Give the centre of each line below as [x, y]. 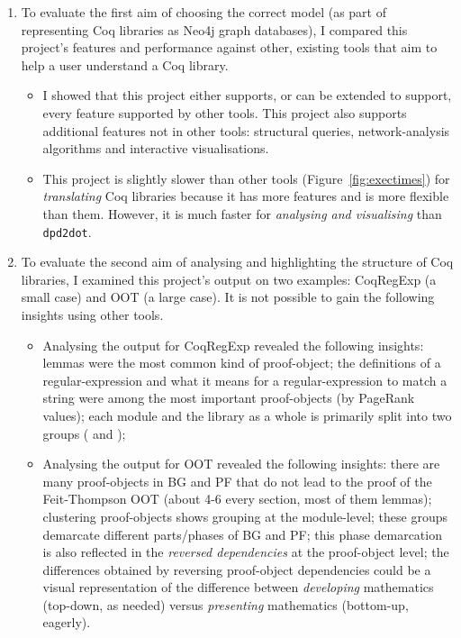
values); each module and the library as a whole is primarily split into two [247, 415]
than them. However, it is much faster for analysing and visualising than [242, 213]
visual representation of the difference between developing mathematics [238, 587]
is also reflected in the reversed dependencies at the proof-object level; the [246, 552]
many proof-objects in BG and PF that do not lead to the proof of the [237, 481]
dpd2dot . [67, 231]
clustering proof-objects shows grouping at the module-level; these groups [245, 516]
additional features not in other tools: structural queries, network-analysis [246, 130]
